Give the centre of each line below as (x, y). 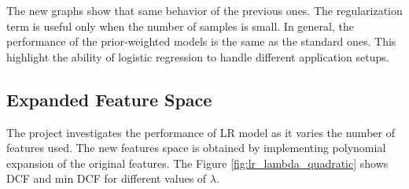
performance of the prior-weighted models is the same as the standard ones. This (201, 41)
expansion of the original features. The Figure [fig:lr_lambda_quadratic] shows (197, 163)
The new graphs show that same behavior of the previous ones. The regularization (204, 10)
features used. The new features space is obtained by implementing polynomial (196, 148)
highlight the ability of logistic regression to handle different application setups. (198, 56)
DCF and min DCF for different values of (107, 178)
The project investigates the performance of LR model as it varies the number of (201, 132)
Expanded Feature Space (109, 99)
